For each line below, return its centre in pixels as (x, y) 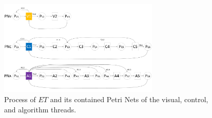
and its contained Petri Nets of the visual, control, (129, 99)
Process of (20, 99)
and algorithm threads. (40, 109)
